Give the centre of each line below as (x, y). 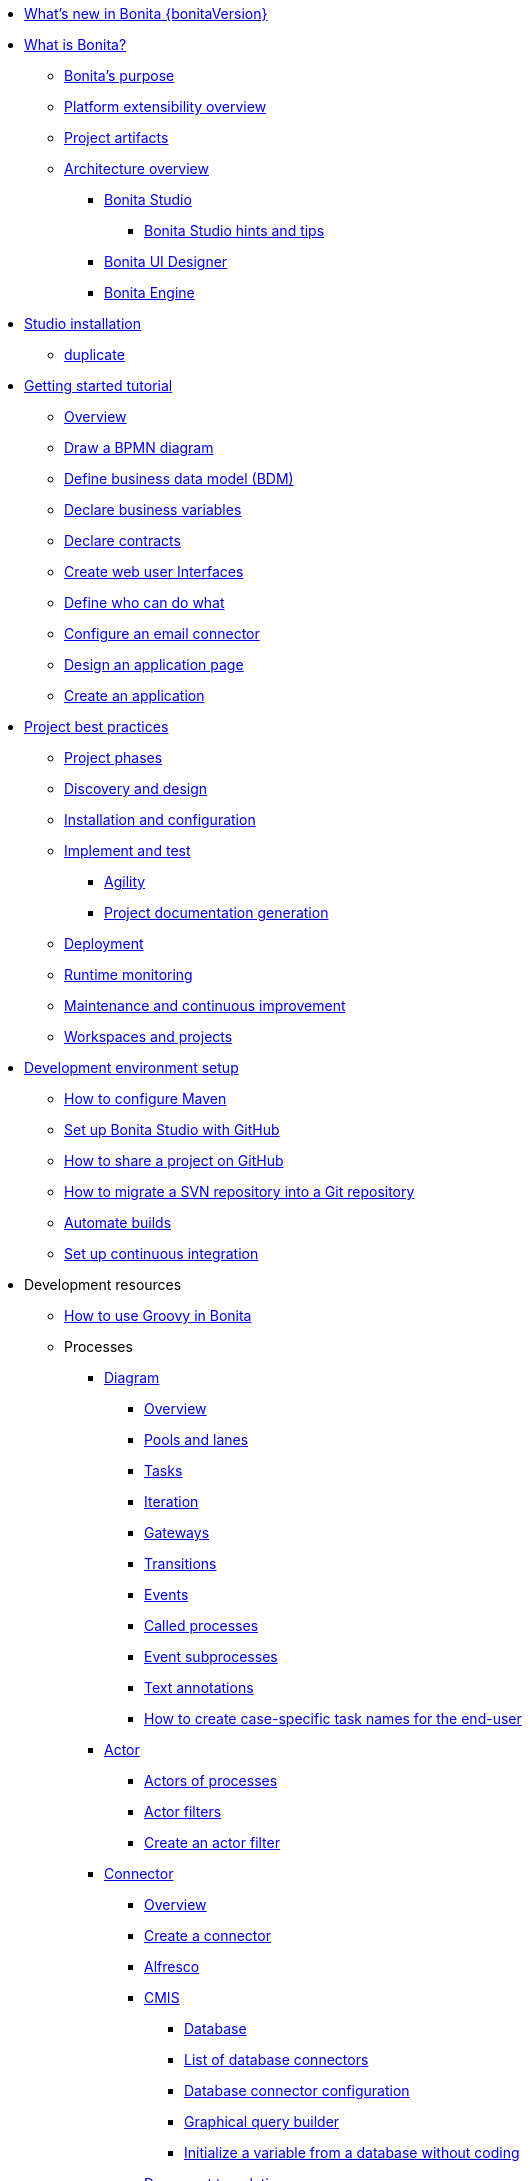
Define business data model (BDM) (179, 478)
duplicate (94, 354)
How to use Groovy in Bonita (158, 1315)
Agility (125, 881)
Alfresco (172, 1966)
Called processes (201, 1625)
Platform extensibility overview (165, 106)
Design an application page (154, 664)
